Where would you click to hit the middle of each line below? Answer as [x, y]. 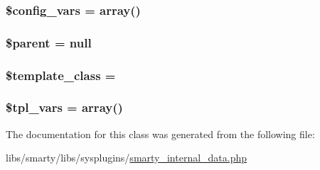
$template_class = [61, 75]
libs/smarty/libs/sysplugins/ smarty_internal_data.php [127, 158]
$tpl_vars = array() [64, 107]
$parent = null [49, 42]
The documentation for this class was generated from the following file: [160, 134]
